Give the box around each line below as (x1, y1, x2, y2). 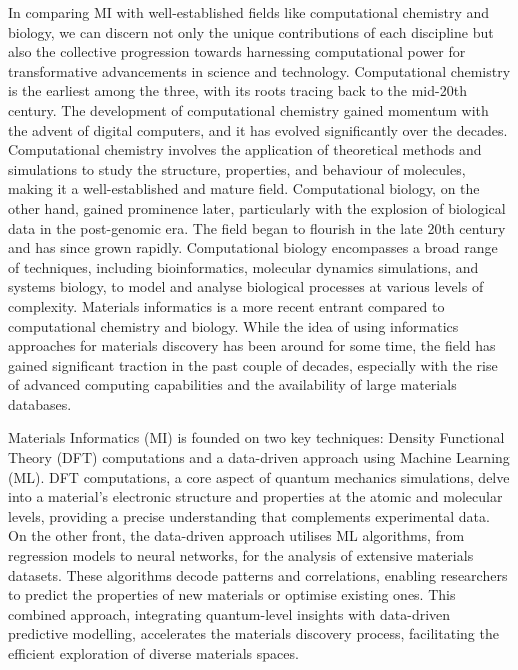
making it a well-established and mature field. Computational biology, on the (8, 178, 480, 199)
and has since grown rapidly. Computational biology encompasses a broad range (8, 237, 498, 258)
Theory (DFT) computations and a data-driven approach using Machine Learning (8, 447, 510, 468)
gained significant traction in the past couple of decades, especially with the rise (8, 354, 498, 375)
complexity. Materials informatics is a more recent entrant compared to (8, 295, 445, 316)
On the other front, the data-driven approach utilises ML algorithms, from (8, 525, 465, 546)
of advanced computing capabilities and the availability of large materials (8, 374, 457, 395)
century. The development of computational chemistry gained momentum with (8, 99, 489, 120)
